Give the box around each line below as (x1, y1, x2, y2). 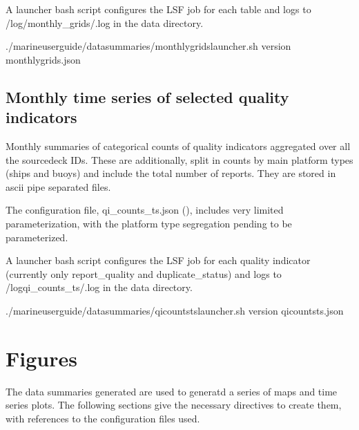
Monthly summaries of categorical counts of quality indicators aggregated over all (6, 138, 351, 153)
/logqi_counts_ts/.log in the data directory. (6, 280, 193, 295)
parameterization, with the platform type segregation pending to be (6, 216, 292, 230)
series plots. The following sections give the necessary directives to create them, (6, 398, 342, 412)
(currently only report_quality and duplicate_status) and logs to (6, 266, 282, 281)
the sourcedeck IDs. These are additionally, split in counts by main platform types (6, 152, 353, 167)
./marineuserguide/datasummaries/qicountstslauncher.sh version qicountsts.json (6, 303, 344, 317)
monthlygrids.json (6, 52, 81, 66)
